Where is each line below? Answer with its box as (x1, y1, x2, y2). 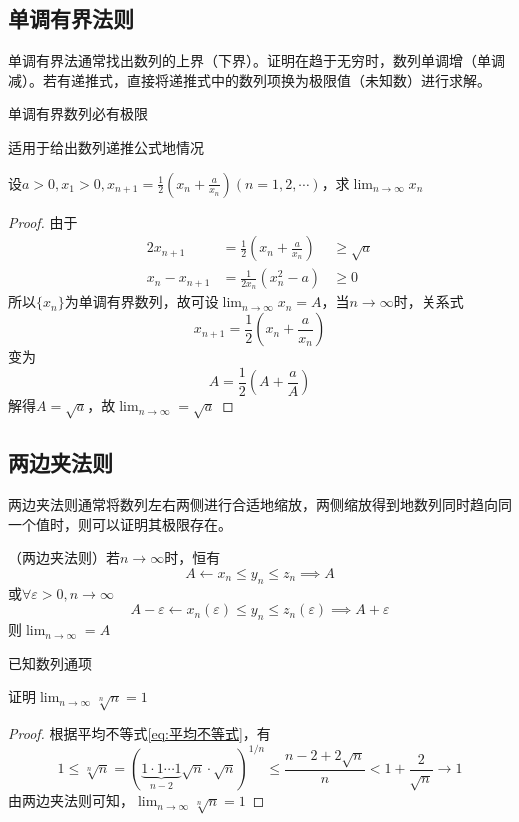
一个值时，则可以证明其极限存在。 (8, 513, 232, 534)
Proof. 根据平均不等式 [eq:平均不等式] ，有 (8, 723, 271, 744)
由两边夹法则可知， (8, 790, 134, 811)
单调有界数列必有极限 (8, 103, 148, 124)
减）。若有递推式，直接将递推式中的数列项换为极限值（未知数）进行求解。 (8, 69, 491, 90)
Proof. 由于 (8, 211, 78, 232)
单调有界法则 (8, 3, 134, 34)
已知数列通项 (8, 652, 92, 673)
